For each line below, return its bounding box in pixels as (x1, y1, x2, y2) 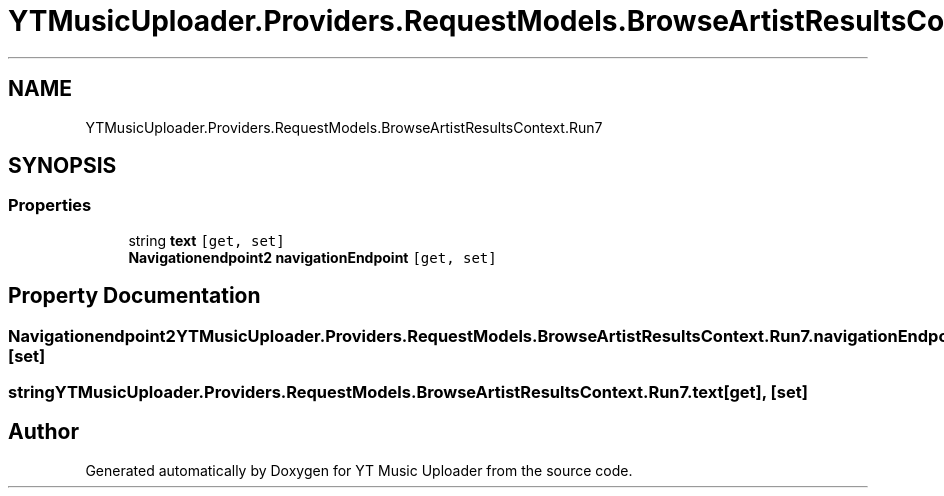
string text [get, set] (128, 231, 285, 249)
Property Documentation (8, 283, 261, 309)
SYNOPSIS (8, 153, 117, 179)
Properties (8, 195, 92, 216)
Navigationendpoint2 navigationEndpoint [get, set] (128, 248, 497, 266)
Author (8, 419, 79, 445)
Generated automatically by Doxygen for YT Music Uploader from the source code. (85, 461, 633, 479)
